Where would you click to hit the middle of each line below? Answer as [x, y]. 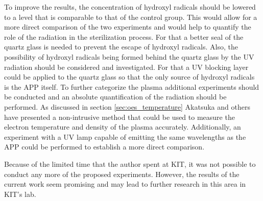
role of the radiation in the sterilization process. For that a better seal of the [124, 36]
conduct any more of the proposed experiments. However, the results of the [122, 174]
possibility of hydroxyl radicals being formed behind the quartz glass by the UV [129, 56]
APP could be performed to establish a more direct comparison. [104, 147]
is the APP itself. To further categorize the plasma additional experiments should [132, 86]
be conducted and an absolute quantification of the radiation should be [115, 97]
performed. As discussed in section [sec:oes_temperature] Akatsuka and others [127, 106]
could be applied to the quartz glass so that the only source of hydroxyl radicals [129, 77]
